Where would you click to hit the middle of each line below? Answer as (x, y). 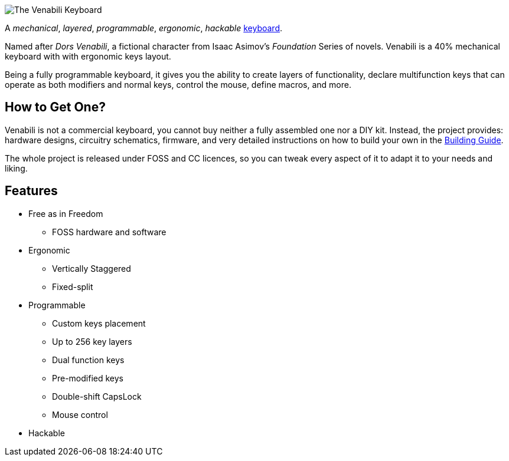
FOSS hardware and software (109, 232)
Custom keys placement (99, 323)
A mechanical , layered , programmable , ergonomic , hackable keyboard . (144, 28)
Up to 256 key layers (92, 341)
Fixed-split (73, 287)
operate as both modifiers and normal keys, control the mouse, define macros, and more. (178, 85)
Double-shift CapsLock (97, 396)
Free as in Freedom (66, 213)
